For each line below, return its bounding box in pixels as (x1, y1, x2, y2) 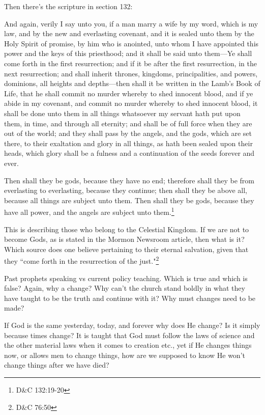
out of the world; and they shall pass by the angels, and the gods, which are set (4, 128, 252, 139)
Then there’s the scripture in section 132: (4, 1, 133, 11)
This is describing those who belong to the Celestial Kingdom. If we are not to (4, 224, 249, 234)
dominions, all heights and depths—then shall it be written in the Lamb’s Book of (4, 78, 260, 89)
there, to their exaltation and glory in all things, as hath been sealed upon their (4, 137, 253, 148)
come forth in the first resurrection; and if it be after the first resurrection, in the (4, 58, 257, 68)
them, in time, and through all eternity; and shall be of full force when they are (4, 118, 252, 128)
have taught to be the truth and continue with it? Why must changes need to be (4, 292, 256, 303)
